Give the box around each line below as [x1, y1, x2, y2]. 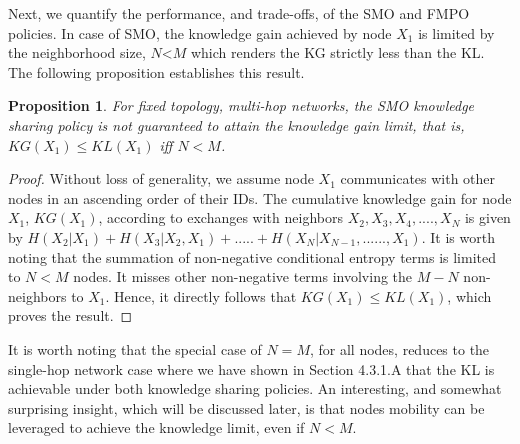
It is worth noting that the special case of [8, 338, 262, 359]
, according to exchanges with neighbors [98, 207, 343, 228]
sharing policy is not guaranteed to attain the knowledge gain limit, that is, [8, 114, 465, 135]
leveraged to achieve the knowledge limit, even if [8, 417, 305, 438]
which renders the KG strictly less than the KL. [190, 42, 485, 63]
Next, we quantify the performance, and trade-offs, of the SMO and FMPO [8, 3, 470, 23]
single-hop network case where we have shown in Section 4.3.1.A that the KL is [8, 358, 495, 379]
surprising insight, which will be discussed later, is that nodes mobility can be [8, 397, 485, 418]
